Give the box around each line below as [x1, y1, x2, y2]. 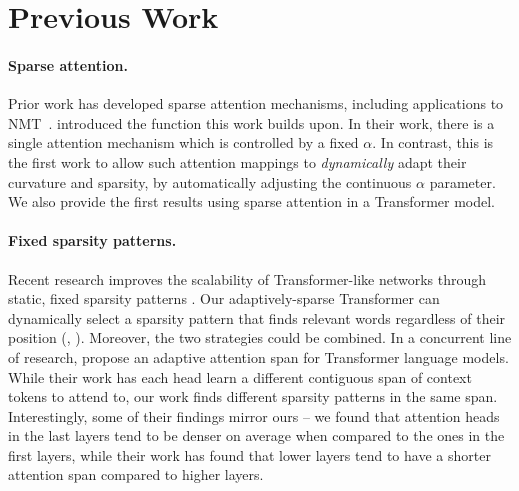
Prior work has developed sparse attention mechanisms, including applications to [8, 93, 504, 114]
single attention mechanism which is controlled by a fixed [8, 132, 359, 153]
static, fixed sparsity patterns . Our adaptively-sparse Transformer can [8, 288, 440, 309]
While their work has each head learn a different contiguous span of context [8, 366, 472, 387]
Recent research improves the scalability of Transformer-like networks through [8, 268, 487, 289]
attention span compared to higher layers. [8, 464, 264, 485]
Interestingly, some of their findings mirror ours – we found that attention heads [8, 405, 500, 426]
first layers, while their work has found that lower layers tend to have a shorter [8, 444, 491, 465]
